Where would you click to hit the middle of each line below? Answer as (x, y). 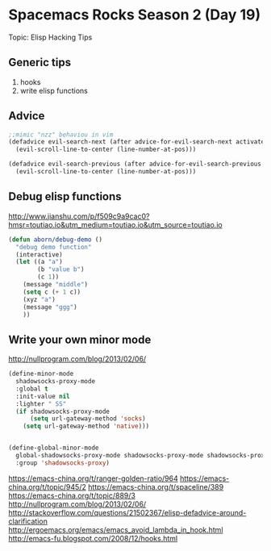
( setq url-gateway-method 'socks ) (88, 419)
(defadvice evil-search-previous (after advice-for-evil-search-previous (135, 164)
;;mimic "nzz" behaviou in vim (61, 135)
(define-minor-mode (41, 374)
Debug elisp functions (65, 196)
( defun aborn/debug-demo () (56, 240)
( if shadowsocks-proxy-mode (63, 411)
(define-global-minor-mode (54, 448)
